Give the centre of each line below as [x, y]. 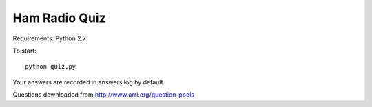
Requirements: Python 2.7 [49, 38]
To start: [25, 51]
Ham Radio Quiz [59, 18]
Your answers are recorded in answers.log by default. [89, 82]
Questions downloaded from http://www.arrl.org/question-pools [104, 95]
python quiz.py [51, 67]
